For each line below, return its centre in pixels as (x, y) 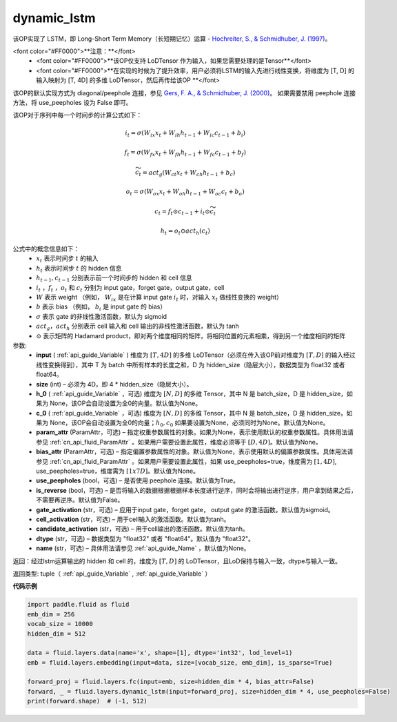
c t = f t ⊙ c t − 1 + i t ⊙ (182, 212)
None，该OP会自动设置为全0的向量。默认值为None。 (125, 403)
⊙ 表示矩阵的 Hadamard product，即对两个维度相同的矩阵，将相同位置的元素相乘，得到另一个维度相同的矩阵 (191, 335)
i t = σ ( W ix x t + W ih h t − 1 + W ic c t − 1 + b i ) (185, 134)
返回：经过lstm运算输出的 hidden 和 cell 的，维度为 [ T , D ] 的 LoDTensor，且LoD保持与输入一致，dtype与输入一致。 (177, 561)
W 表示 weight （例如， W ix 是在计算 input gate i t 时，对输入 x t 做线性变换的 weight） (159, 298)
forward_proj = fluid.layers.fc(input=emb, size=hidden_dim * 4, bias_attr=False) (171, 682)
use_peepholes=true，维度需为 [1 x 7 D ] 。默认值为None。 (118, 471)
